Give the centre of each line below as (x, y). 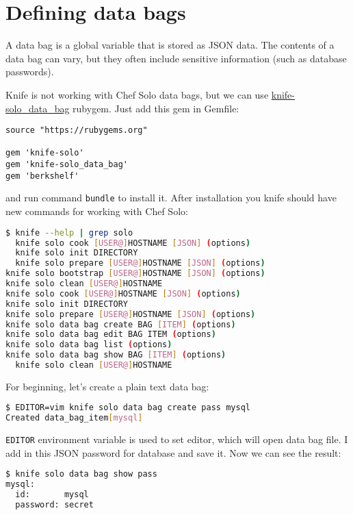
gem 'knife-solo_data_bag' (67, 165)
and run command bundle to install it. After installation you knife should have (171, 198)
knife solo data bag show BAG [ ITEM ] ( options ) (116, 355)
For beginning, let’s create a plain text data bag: (107, 386)
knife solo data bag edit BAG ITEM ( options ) (111, 335)
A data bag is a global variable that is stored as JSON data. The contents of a (170, 45)
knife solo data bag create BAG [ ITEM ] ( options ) (121, 324)
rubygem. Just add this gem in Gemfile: (156, 108)
